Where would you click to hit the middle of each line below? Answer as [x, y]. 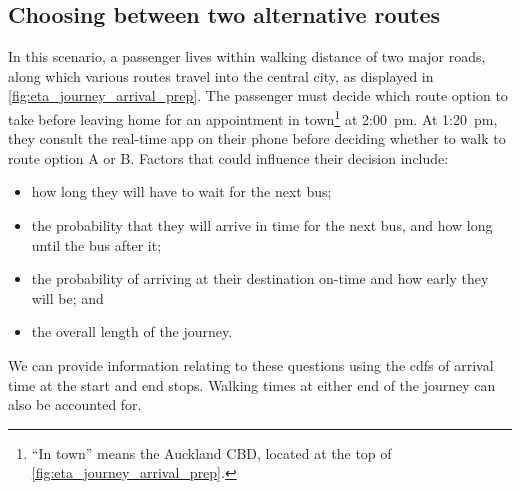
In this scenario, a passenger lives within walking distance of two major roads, [247, 56]
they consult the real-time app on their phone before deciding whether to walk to [257, 138]
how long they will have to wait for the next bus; [181, 191]
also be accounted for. [75, 404]
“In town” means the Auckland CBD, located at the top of [211, 452]
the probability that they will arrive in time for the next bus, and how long [262, 225]
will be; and [67, 297]
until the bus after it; [96, 244]
